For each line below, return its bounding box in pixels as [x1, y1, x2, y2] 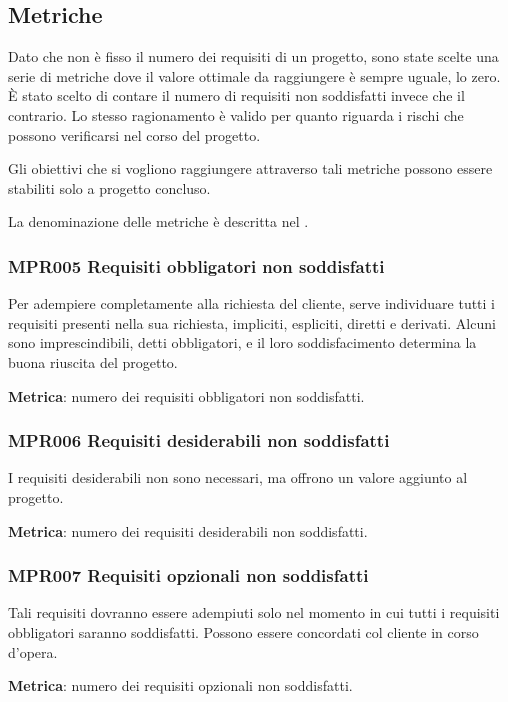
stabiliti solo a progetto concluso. [8, 177, 211, 198]
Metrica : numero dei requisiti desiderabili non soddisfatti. [8, 520, 368, 541]
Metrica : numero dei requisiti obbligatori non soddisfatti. [8, 385, 365, 406]
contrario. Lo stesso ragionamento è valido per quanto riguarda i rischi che [8, 104, 464, 125]
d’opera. [8, 641, 58, 662]
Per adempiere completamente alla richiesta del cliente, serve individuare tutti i [8, 293, 496, 314]
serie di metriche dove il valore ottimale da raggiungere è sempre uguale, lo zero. [8, 65, 501, 86]
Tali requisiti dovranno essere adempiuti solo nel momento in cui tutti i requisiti [8, 602, 500, 623]
